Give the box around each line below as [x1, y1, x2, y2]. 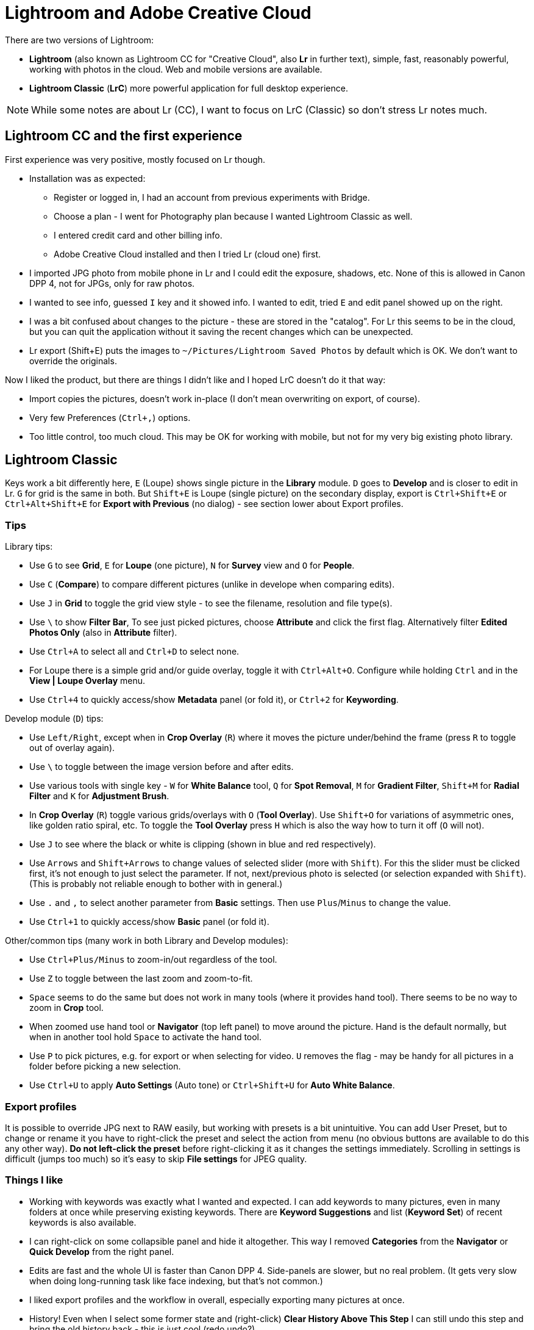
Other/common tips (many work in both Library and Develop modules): [5, 935, 288, 946]
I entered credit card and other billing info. [54, 229, 222, 240]
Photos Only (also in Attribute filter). [29, 627, 177, 638]
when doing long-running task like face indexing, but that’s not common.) [29, 1275, 323, 1286]
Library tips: [5, 541, 53, 552]
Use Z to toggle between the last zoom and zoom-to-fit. [29, 973, 253, 984]
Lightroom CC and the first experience [5, 128, 243, 144]
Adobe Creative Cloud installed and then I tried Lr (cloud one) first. [54, 248, 321, 259]
